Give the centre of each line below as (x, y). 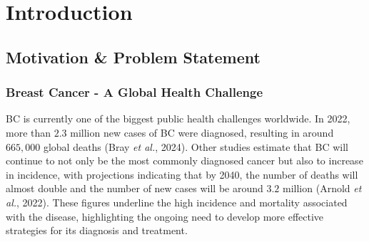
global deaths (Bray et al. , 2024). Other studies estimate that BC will (196, 146)
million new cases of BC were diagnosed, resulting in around (202, 132)
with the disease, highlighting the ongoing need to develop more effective (165, 216)
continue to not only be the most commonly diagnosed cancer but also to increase (184, 161)
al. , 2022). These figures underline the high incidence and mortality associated (177, 202)
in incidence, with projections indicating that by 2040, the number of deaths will (182, 174)
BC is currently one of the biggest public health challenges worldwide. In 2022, (178, 119)
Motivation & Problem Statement (133, 57)
